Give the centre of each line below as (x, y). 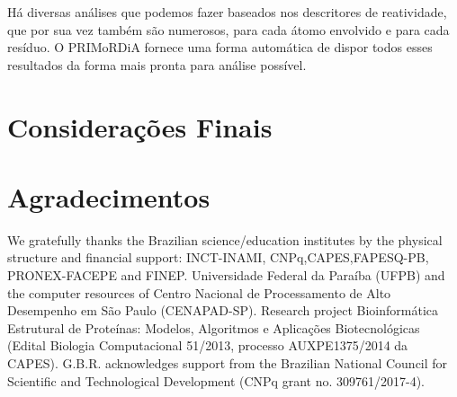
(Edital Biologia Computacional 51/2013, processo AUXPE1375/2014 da (208, 345)
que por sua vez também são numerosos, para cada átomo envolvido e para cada (228, 29)
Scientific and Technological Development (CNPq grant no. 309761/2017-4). (216, 380)
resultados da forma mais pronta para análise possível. (157, 64)
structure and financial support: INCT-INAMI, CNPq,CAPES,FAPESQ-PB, (218, 257)
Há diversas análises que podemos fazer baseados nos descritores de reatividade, (227, 12)
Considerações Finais (140, 126)
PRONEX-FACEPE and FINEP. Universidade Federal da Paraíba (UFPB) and (226, 275)
